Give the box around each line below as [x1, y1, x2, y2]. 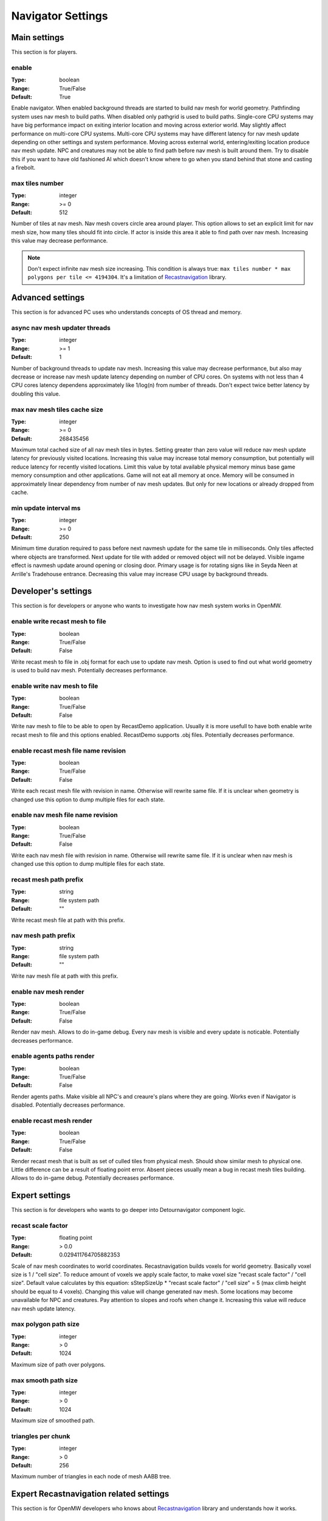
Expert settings [11, 1190, 71, 1201]
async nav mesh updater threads [11, 324, 111, 332]
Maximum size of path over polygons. [11, 1360, 106, 1368]
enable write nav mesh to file [11, 681, 98, 690]
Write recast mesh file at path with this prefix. [11, 916, 125, 924]
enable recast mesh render [11, 1116, 92, 1125]
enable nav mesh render [11, 987, 84, 996]
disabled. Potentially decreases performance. [11, 1101, 125, 1109]
